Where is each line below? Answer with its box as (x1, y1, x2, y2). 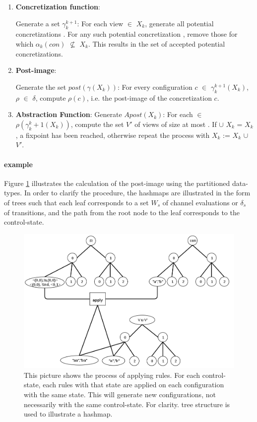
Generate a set (15, 18, 60, 28)
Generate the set (15, 81, 66, 92)
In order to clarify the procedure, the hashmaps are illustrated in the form (24, 187, 251, 198)
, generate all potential (145, 18, 214, 28)
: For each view (77, 18, 124, 28)
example (4, 159, 33, 169)
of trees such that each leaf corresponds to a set (4, 197, 149, 207)
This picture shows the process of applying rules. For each (24, 369, 200, 380)
